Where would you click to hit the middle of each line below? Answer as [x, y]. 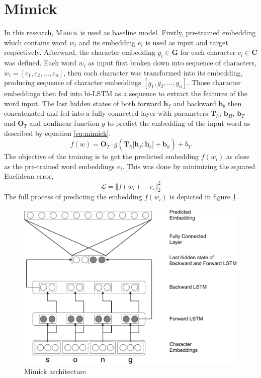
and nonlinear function [64, 123]
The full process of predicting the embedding [73, 197]
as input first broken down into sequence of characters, [172, 63]
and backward [195, 103]
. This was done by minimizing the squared [189, 166]
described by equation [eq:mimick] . [58, 133]
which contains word [35, 42]
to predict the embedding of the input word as [179, 123]
